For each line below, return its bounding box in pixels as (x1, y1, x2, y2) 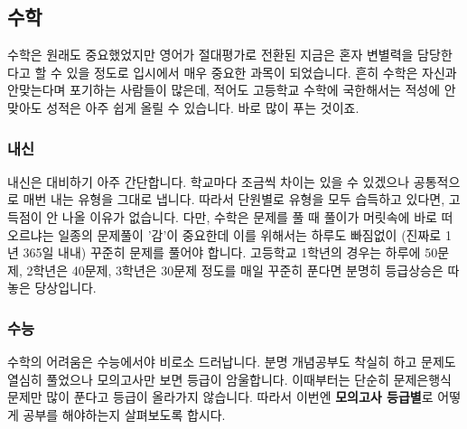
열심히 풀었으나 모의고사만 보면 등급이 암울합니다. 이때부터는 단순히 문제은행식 (7, 369, 452, 388)
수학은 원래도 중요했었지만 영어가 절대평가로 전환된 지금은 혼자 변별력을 (7, 45, 414, 64)
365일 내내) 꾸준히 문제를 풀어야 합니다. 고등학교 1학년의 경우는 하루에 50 (23, 243, 438, 262)
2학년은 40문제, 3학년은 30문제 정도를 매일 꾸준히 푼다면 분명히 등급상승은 (26, 260, 444, 279)
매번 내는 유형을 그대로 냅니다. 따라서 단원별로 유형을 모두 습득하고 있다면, (23, 190, 445, 209)
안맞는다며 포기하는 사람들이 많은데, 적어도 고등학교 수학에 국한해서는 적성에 (7, 80, 441, 99)
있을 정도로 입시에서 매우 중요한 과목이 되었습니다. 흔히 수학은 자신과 (66, 62, 457, 81)
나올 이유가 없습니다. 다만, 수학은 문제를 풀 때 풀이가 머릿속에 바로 (61, 207, 437, 226)
